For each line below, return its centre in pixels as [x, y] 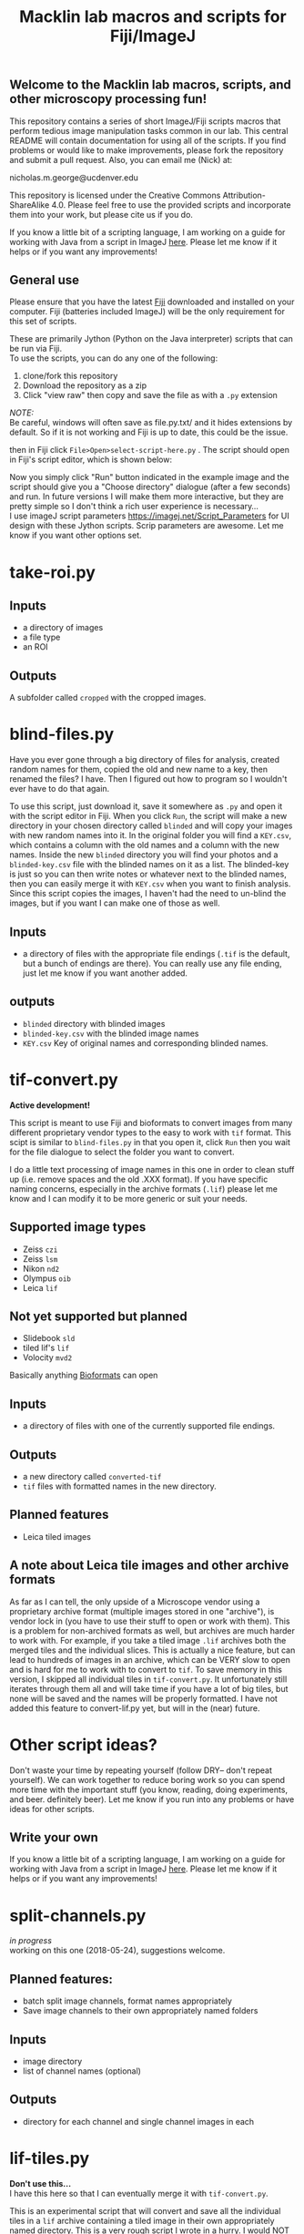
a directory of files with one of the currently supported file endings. [149, 1426]
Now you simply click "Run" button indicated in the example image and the [149, 477]
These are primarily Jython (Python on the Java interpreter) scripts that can [151, 339]
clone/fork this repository [70, 376]
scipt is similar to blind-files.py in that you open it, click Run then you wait [150, 1142]
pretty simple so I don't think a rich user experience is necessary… [134, 507]
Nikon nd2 [41, 1268]
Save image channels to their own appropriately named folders [140, 2011]
